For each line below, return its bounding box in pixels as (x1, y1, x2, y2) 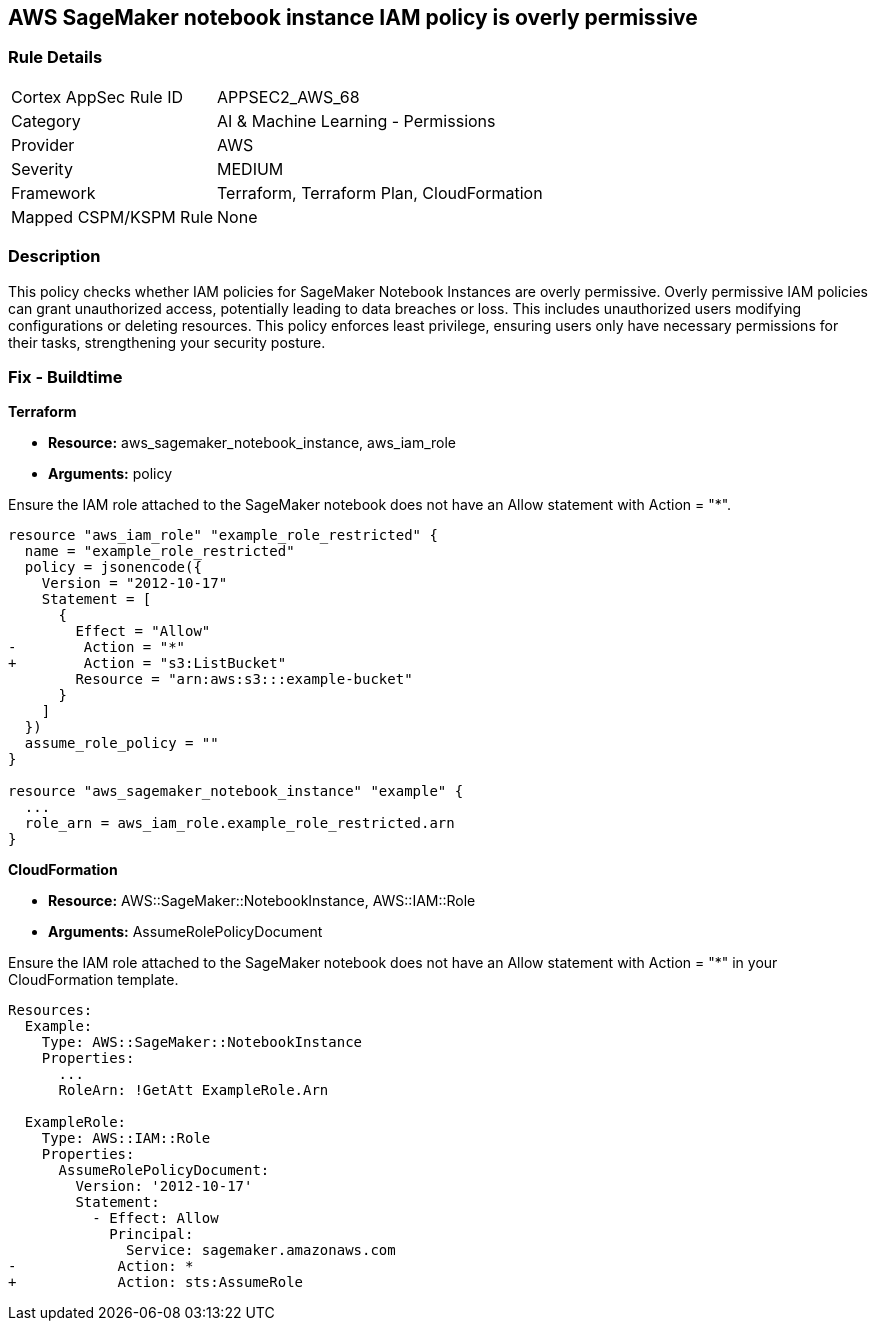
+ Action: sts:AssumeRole (8, 1274, 304, 1291)
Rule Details (8, 47, 103, 68)
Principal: (109, 1226, 194, 1243)
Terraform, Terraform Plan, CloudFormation (217, 182, 543, 203)
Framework (11, 182, 96, 203)
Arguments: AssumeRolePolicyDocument (48, 923, 323, 941)
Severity (11, 158, 73, 179)
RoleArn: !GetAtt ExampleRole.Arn (58, 1082, 329, 1099)
